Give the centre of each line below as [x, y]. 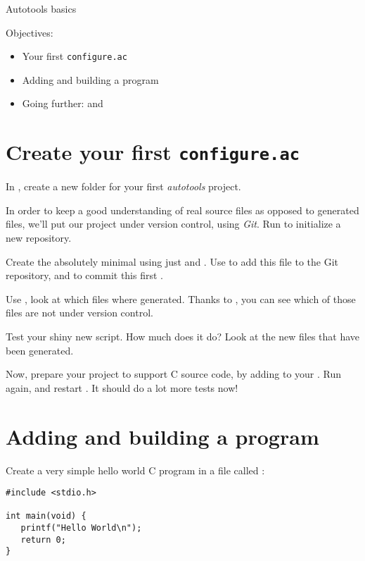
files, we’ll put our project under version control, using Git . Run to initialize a [173, 224]
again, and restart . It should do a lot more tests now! [122, 387]
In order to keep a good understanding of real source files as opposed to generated [182, 210]
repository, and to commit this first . [84, 275]
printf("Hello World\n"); [81, 528]
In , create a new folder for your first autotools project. [123, 186]
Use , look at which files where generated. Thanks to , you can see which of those [181, 298]
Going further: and [63, 103]
